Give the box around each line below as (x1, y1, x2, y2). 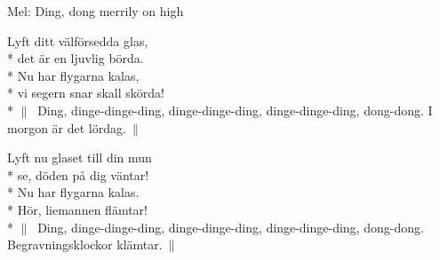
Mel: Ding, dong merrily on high (7, 2, 184, 20)
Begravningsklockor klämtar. (7, 235, 163, 254)
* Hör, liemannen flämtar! (7, 200, 148, 218)
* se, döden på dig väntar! (7, 165, 149, 184)
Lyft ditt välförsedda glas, (7, 31, 148, 50)
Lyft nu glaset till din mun (7, 148, 152, 167)
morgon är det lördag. (7, 118, 126, 137)
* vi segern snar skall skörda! (7, 83, 164, 102)
